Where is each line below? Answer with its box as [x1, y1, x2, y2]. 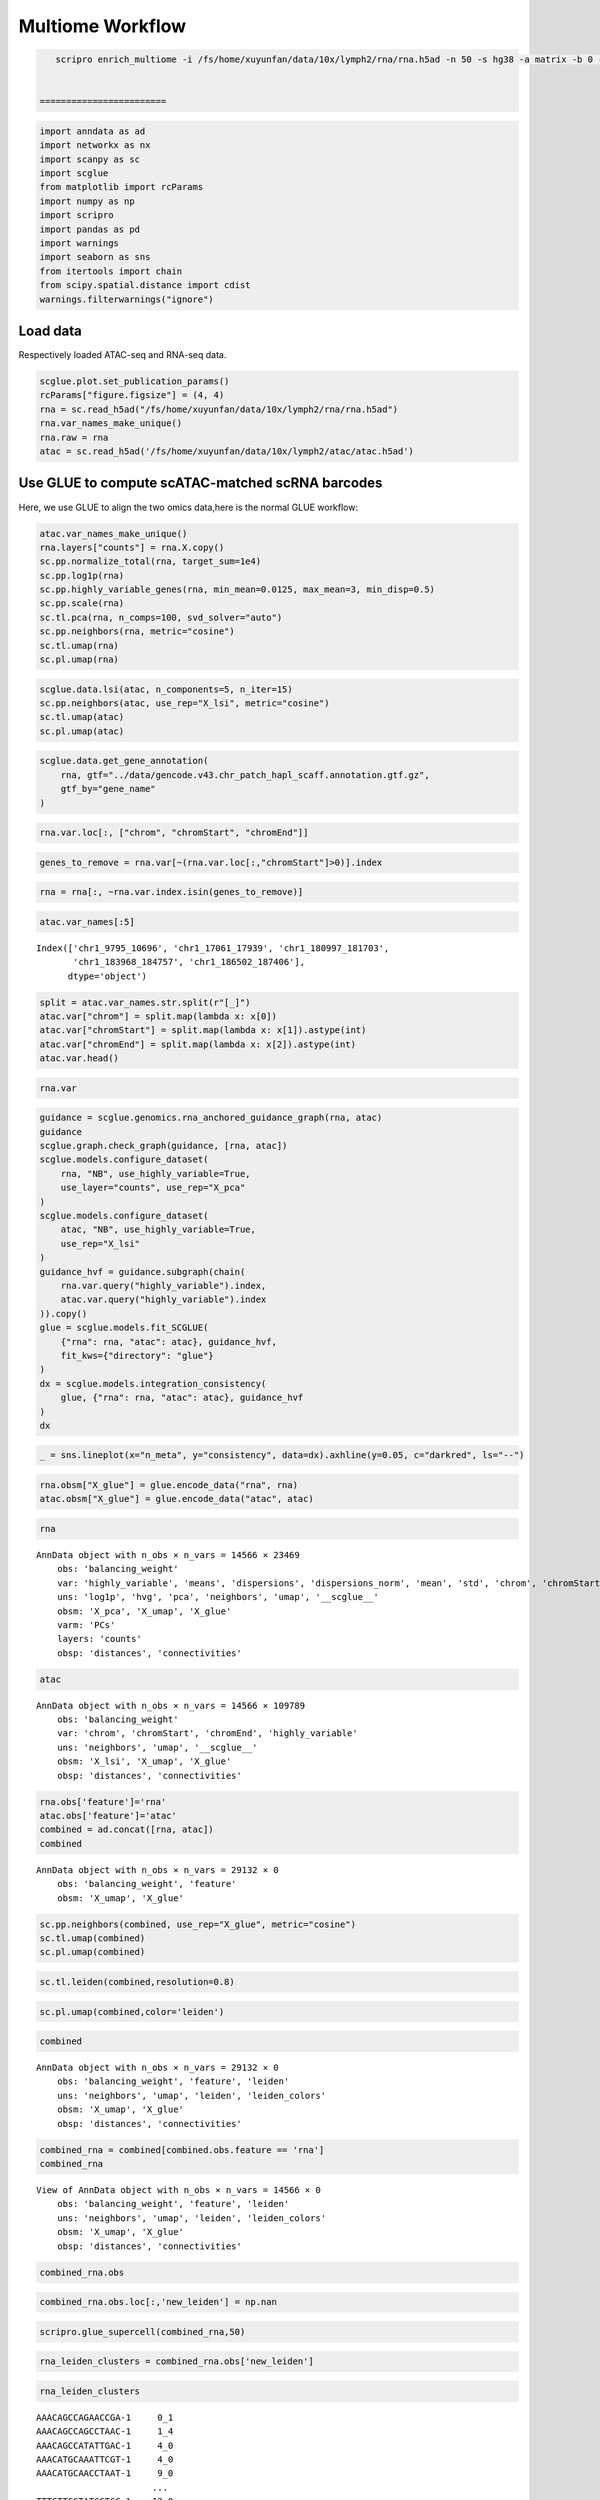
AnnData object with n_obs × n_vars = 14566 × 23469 [36, 1550, 300, 1560]
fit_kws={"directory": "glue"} [60, 1350, 214, 1361]
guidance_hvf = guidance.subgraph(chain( [39, 1266, 246, 1277]
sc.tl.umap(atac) [39, 711, 125, 723]
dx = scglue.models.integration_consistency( [39, 1378, 267, 1389]
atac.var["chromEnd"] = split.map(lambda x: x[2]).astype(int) [39, 1038, 357, 1050]
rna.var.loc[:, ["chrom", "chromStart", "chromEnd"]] [39, 827, 309, 839]
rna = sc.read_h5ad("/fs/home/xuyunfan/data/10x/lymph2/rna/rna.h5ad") [39, 403, 399, 415]
